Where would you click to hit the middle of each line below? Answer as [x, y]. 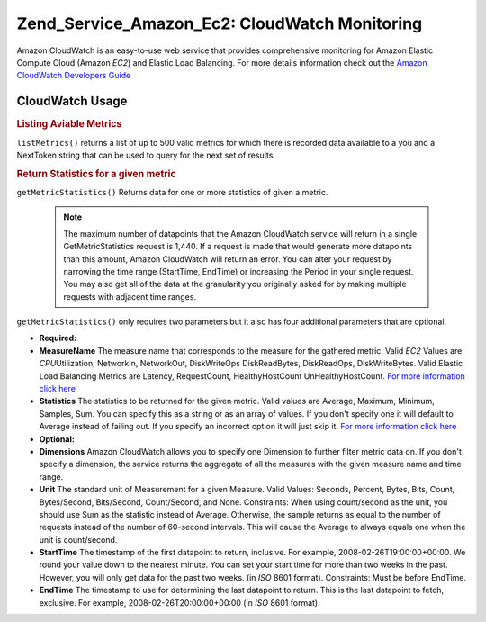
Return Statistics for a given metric [97, 174]
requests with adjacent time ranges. [130, 296]
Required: [58, 338]
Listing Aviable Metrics [69, 124]
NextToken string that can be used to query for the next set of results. [146, 155]
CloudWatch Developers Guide [74, 76]
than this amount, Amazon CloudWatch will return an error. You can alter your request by [228, 259]
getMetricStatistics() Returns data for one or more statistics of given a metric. [172, 192]
